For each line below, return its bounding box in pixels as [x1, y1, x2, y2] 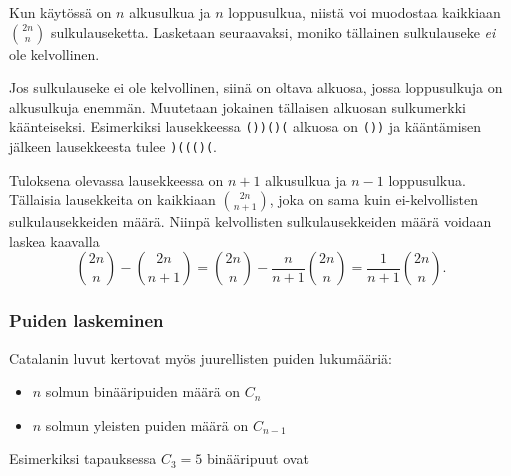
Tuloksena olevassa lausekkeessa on [9, 169, 224, 190]
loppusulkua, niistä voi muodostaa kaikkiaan [228, 2, 501, 22]
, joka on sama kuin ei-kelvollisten [269, 189, 478, 210]
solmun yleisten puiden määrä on [45, 414, 249, 435]
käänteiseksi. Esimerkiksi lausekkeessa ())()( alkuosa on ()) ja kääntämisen [9, 116, 482, 137]
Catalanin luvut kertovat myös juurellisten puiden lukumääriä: [9, 347, 392, 368]
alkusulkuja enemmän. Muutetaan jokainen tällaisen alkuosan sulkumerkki [9, 96, 466, 117]
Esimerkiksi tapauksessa [9, 448, 157, 469]
